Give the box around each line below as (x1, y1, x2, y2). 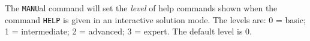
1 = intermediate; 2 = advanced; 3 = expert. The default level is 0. (5, 25, 252, 37)
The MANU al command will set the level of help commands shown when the (5, 2, 278, 14)
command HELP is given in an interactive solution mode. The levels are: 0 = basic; (5, 13, 306, 26)
